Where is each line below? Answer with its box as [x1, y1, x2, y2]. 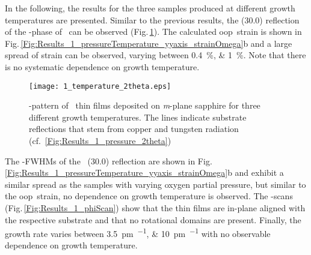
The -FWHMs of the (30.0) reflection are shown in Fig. [5, 154, 212, 167]
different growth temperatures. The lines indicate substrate [29, 110, 247, 123]
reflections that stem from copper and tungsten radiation [29, 122, 239, 135]
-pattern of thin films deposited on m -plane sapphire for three [29, 99, 260, 112]
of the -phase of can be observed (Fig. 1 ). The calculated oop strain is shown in [5, 25, 302, 38]
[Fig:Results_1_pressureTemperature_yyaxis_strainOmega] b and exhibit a [5, 166, 284, 179]
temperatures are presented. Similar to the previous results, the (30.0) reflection [5, 13, 300, 26]
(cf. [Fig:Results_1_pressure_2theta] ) [29, 134, 171, 146]
